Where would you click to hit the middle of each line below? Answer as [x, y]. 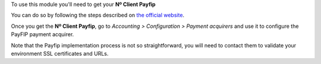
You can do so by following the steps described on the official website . [97, 15]
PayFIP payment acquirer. [43, 34]
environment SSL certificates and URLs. [60, 53]
